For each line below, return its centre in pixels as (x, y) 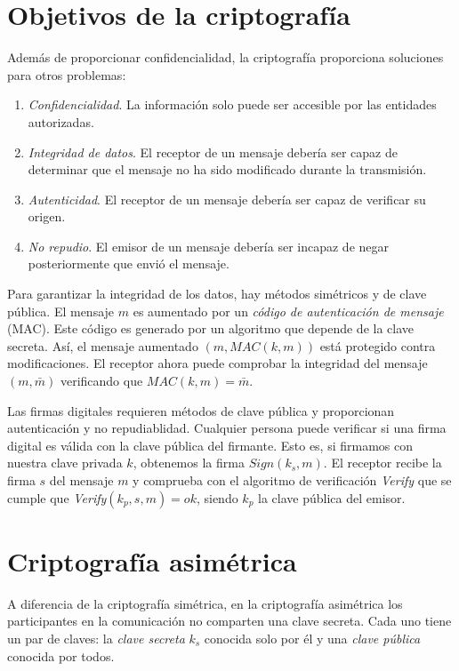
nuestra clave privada (65, 463)
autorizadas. (61, 121)
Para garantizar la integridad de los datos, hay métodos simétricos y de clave (217, 294)
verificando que (101, 381)
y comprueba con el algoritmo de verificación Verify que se (292, 480)
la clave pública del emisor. (332, 497)
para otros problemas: (67, 74)
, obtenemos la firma (189, 463)
